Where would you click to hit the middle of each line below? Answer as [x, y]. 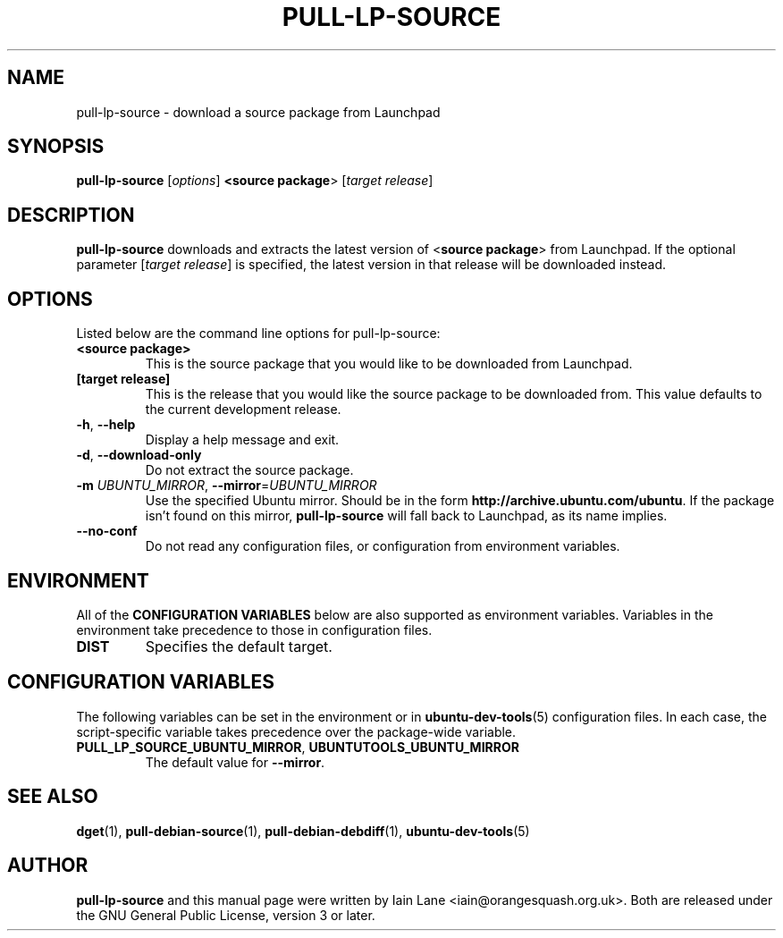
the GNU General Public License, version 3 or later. [226, 915]
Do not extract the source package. [249, 470]
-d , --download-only [139, 455]
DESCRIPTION [71, 215]
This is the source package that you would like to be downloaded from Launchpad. [389, 364]
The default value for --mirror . [235, 762]
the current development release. [243, 410]
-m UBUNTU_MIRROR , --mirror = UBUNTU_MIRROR [227, 486]
